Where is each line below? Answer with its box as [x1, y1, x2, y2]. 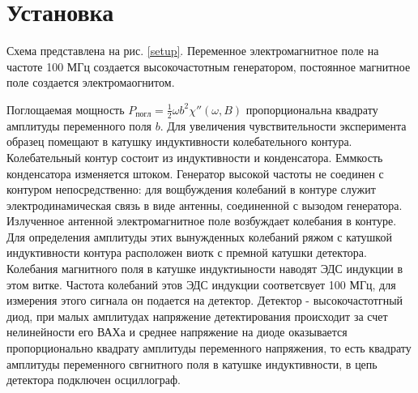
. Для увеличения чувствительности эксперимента [160, 117, 407, 134]
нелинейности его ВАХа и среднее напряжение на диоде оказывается [6, 323, 348, 340]
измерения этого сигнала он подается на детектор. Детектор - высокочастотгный [6, 292, 403, 309]
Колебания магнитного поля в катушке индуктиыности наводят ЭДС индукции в [6, 260, 403, 277]
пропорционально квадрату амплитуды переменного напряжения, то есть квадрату [6, 340, 412, 357]
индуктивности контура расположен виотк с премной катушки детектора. [6, 244, 367, 261]
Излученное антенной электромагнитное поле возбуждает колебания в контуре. [6, 212, 397, 229]
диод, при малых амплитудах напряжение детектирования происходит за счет [6, 307, 388, 324]
